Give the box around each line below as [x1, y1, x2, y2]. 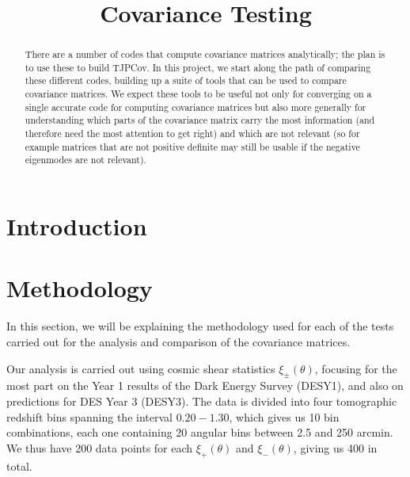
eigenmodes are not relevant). [25, 153, 146, 166]
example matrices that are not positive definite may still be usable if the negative [25, 139, 360, 153]
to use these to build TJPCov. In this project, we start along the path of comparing [25, 60, 371, 74]
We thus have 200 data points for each [6, 439, 193, 456]
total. [6, 457, 32, 474]
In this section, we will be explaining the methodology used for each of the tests [6, 318, 394, 334]
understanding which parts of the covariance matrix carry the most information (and [25, 113, 375, 127]
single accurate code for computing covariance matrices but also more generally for [25, 100, 366, 113]
